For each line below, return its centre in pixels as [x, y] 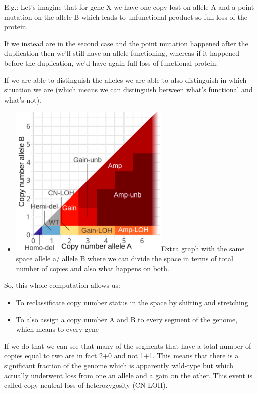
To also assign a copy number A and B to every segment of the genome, [127, 319]
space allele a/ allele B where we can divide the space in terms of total [124, 259]
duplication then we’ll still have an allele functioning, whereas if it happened [122, 53]
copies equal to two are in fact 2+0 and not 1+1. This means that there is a [121, 356]
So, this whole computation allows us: [62, 285]
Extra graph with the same [203, 249]
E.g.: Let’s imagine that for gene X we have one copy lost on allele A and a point [129, 7]
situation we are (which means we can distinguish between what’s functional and [128, 90]
